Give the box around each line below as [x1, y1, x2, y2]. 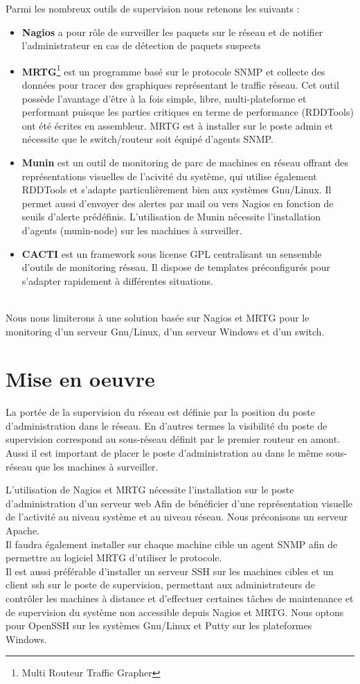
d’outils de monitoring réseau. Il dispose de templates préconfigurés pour [21, 260, 330, 274]
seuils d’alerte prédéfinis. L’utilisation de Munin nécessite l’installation [21, 209, 321, 224]
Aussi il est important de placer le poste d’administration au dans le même [6, 446, 323, 460]
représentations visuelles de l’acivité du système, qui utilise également [21, 168, 317, 183]
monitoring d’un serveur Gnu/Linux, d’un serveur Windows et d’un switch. [6, 324, 325, 338]
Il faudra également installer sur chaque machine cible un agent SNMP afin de [6, 536, 338, 551]
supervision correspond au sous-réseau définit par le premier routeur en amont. [6, 432, 341, 446]
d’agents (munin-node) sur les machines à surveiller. [21, 222, 242, 237]
